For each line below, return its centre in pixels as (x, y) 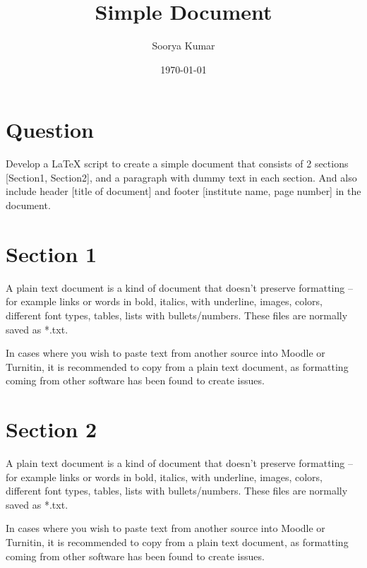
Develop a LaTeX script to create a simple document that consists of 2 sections (177, 164)
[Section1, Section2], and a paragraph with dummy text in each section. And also (181, 177)
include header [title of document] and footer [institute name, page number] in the (183, 191)
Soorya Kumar (183, 46)
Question (50, 130)
